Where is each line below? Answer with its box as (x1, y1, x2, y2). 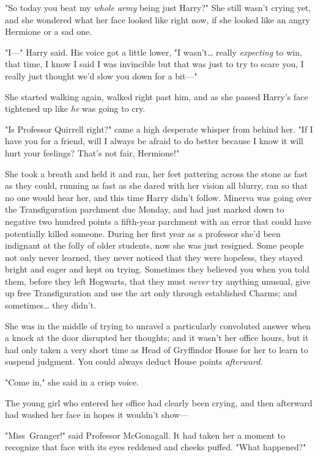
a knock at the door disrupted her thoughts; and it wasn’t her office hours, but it (5, 331, 309, 344)
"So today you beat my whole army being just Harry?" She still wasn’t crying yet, (5, 1, 311, 13)
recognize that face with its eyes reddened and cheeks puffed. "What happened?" (5, 441, 306, 453)
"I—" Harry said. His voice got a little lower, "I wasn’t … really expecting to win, (5, 45, 302, 58)
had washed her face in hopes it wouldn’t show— (5, 408, 189, 421)
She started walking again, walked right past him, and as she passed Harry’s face (5, 90, 308, 103)
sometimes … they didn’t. (5, 299, 97, 312)
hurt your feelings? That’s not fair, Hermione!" (5, 146, 180, 159)
